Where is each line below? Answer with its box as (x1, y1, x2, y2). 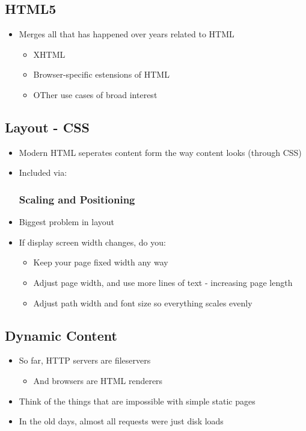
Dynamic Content (5, 326, 117, 344)
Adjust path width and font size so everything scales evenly (33, 296, 252, 309)
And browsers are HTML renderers (33, 374, 163, 386)
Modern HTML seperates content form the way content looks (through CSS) (19, 146, 302, 158)
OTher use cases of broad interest (33, 88, 158, 101)
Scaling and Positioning (19, 191, 135, 206)
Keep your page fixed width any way (33, 256, 168, 268)
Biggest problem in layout (19, 215, 114, 228)
